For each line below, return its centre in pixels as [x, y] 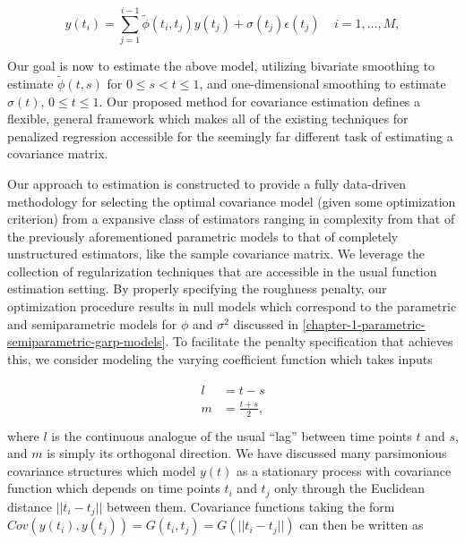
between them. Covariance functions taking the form [251, 506]
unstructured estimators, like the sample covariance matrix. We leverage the [216, 254]
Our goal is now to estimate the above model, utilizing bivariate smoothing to [221, 66]
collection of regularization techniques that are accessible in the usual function [222, 271]
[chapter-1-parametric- [364, 323]
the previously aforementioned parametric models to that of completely [203, 236]
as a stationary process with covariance [344, 470]
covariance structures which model [102, 470]
